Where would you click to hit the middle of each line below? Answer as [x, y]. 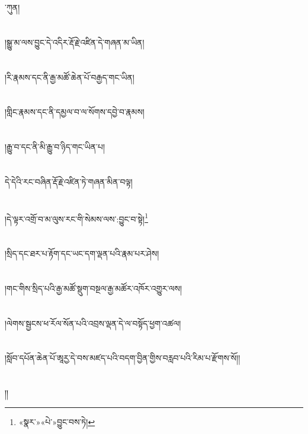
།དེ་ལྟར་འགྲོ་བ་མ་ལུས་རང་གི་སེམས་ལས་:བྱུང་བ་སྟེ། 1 [77, 218]
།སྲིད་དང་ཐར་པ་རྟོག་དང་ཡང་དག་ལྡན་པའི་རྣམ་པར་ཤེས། [82, 253]
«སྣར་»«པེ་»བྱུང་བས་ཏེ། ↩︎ [57, 421]
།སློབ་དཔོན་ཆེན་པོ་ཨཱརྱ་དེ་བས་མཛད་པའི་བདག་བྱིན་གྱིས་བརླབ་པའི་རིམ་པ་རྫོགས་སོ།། [123, 358]
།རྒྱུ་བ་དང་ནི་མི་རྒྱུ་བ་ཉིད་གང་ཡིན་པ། [55, 147]
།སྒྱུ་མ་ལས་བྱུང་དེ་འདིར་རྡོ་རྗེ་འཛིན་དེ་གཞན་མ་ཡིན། [75, 42]
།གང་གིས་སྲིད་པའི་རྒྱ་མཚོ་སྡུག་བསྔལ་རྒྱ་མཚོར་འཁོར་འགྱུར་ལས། [94, 288]
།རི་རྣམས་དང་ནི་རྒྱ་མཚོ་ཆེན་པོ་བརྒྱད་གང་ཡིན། [70, 77]
